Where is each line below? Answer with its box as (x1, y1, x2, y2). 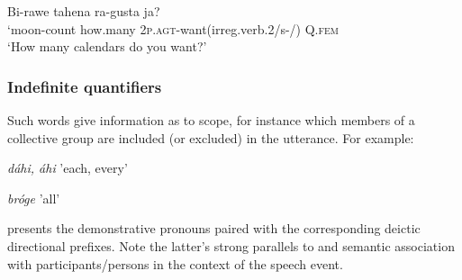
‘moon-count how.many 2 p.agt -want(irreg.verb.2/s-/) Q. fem (7, 19, 340, 38)
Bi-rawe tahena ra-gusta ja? (7, 2, 160, 20)
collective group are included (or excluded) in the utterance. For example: (7, 128, 414, 147)
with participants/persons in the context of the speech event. (7, 254, 343, 273)
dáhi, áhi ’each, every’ (7, 158, 128, 177)
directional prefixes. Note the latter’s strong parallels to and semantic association (7, 236, 455, 255)
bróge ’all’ (7, 188, 60, 207)
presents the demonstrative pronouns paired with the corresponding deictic (7, 219, 421, 238)
